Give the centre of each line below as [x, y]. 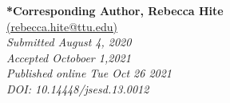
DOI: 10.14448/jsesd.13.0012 [78, 88]
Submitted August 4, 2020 [69, 42]
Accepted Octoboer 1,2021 [69, 57]
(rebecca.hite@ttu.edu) [62, 26]
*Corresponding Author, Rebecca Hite [115, 10]
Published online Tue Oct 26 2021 [89, 73]
